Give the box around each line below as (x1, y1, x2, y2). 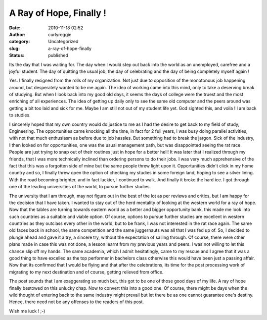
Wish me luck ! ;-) (9, 308, 45, 314)
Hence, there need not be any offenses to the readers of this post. (9, 299, 144, 305)
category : (9, 39, 30, 45)
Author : (9, 31, 26, 37)
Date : (9, 25, 21, 31)
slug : (9, 45, 20, 52)
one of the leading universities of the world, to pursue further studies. (9, 184, 151, 190)
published (48, 53, 69, 58)
